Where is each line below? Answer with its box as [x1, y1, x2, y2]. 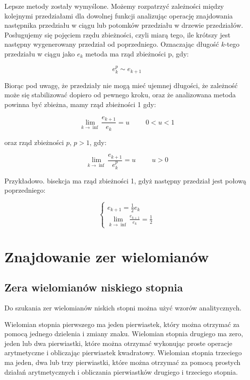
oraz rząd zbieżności [4, 137, 64, 147]
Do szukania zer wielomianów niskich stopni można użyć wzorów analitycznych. [4, 302, 242, 312]
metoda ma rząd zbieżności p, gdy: [85, 48, 189, 58]
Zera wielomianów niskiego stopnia [4, 280, 183, 295]
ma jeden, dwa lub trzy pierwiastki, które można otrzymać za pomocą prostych [4, 357, 241, 367]
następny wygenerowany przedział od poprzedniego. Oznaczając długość [4, 39, 219, 49]
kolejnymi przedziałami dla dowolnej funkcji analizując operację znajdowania [4, 10, 233, 20]
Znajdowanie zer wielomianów [4, 246, 209, 266]
